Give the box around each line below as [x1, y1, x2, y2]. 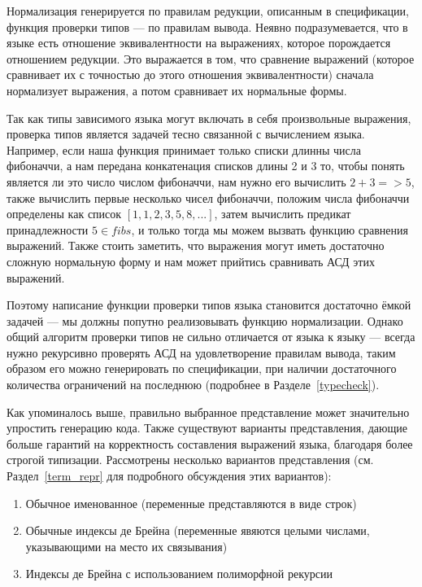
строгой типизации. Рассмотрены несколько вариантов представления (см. [7, 451, 374, 468]
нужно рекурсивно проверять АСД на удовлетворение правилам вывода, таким [7, 344, 396, 361]
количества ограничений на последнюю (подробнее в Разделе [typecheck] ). [7, 376, 380, 393]
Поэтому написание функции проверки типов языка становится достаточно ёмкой [7, 296, 411, 313]
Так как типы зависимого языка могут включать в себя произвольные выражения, [7, 109, 411, 126]
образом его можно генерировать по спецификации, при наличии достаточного [7, 360, 397, 377]
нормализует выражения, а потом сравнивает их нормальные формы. [7, 81, 347, 99]
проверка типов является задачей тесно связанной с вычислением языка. [7, 125, 365, 142]
